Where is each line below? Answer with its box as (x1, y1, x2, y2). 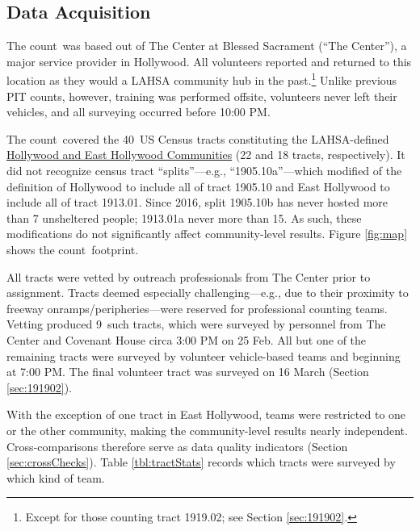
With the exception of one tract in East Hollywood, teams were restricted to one (6, 406, 406, 423)
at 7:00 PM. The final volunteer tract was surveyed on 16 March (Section (6, 363, 369, 380)
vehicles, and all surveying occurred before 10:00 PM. (6, 103, 271, 120)
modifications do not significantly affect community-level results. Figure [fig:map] (6, 225, 408, 242)
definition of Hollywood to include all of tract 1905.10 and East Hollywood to (6, 178, 390, 194)
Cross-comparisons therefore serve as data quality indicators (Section (6, 437, 348, 454)
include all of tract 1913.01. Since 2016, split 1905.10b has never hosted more (6, 194, 388, 211)
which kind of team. (6, 469, 105, 486)
